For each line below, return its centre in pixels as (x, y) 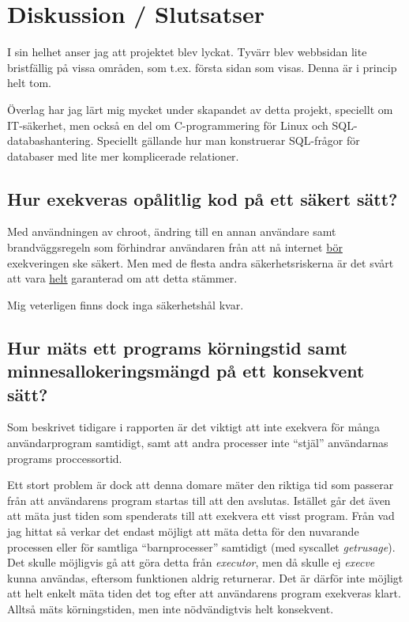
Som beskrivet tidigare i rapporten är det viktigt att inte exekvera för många (194, 427)
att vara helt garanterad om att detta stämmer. (122, 278)
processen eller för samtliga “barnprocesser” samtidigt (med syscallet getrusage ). (201, 546)
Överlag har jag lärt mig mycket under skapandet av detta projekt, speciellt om (200, 109)
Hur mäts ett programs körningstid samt (177, 347)
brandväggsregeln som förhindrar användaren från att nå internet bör (175, 247)
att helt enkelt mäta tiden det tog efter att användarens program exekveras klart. (204, 593)
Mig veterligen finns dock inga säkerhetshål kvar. (126, 304)
